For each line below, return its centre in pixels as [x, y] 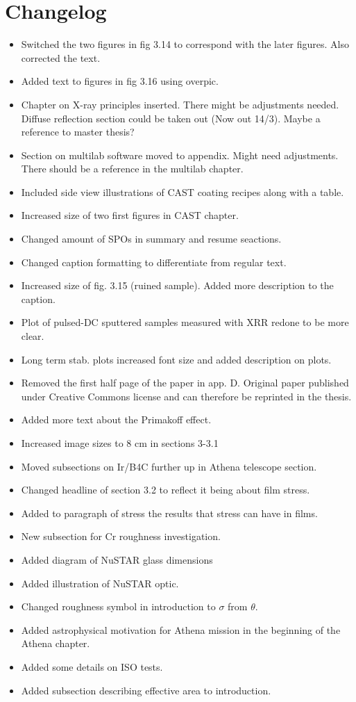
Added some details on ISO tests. [92, 666]
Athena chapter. [56, 643]
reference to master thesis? [78, 132]
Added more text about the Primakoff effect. [116, 419]
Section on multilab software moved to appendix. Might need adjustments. [180, 155]
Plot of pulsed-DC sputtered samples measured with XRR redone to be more [185, 322]
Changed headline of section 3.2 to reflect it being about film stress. [166, 490]
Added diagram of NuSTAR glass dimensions [117, 559]
